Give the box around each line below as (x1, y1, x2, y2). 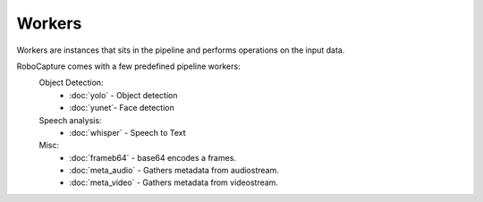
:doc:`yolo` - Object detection (69, 89, 178, 100)
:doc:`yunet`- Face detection (69, 103, 174, 114)
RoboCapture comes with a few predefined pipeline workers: (16, 61, 241, 72)
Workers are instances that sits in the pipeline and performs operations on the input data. (16, 45, 345, 55)
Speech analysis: (38, 114, 102, 125)
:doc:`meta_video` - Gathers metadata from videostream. (69, 177, 279, 188)
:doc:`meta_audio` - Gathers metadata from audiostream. (69, 165, 279, 176)
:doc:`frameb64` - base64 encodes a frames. (69, 152, 237, 163)
